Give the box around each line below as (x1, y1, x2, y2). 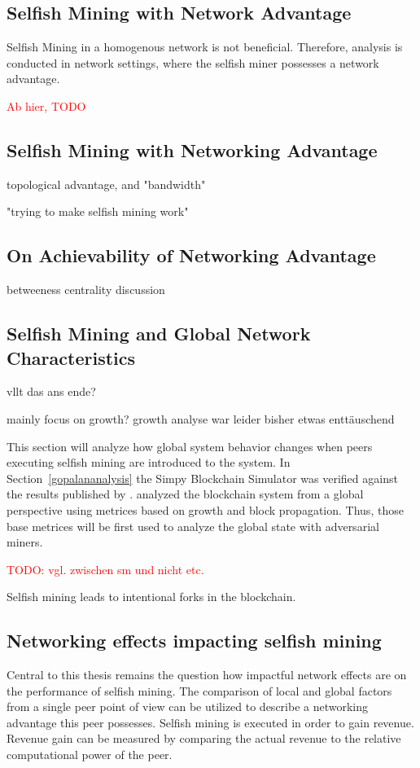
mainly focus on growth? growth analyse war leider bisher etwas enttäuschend (7, 410, 395, 427)
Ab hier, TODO (7, 97, 86, 114)
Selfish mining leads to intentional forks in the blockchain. (7, 588, 296, 605)
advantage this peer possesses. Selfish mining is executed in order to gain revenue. (7, 713, 414, 731)
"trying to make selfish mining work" (7, 203, 189, 220)
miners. (7, 533, 43, 551)
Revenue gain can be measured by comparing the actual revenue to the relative (7, 730, 401, 747)
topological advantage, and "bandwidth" (7, 175, 206, 192)
